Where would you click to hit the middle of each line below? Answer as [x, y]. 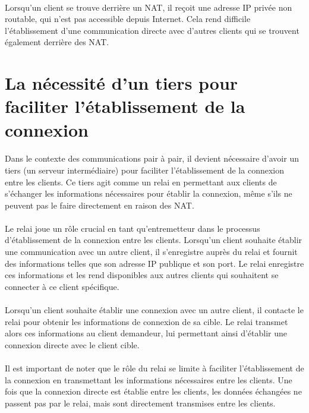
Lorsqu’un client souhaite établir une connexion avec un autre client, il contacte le [154, 310]
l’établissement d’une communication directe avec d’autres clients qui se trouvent [152, 30]
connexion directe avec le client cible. [72, 344]
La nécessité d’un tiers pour [122, 83]
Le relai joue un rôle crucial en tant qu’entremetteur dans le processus [133, 228]
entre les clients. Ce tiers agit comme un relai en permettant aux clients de [141, 182]
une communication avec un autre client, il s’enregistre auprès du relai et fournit [151, 252]
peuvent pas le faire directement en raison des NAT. [100, 205]
